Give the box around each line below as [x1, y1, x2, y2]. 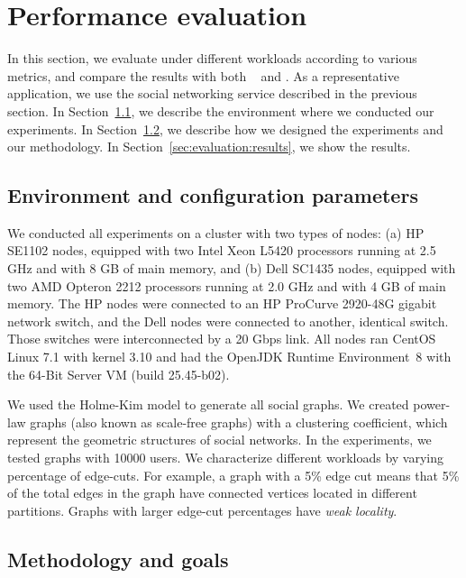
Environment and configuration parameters [7, 181, 418, 209]
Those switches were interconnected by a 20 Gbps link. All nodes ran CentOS [7, 329, 436, 348]
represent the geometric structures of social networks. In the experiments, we [7, 430, 432, 449]
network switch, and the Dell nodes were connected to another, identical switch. [7, 311, 449, 330]
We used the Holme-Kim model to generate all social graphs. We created [7, 395, 409, 414]
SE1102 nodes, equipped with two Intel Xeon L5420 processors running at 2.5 [7, 241, 436, 260]
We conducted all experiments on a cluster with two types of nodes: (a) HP [7, 223, 425, 242]
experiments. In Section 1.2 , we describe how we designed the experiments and [7, 119, 443, 138]
